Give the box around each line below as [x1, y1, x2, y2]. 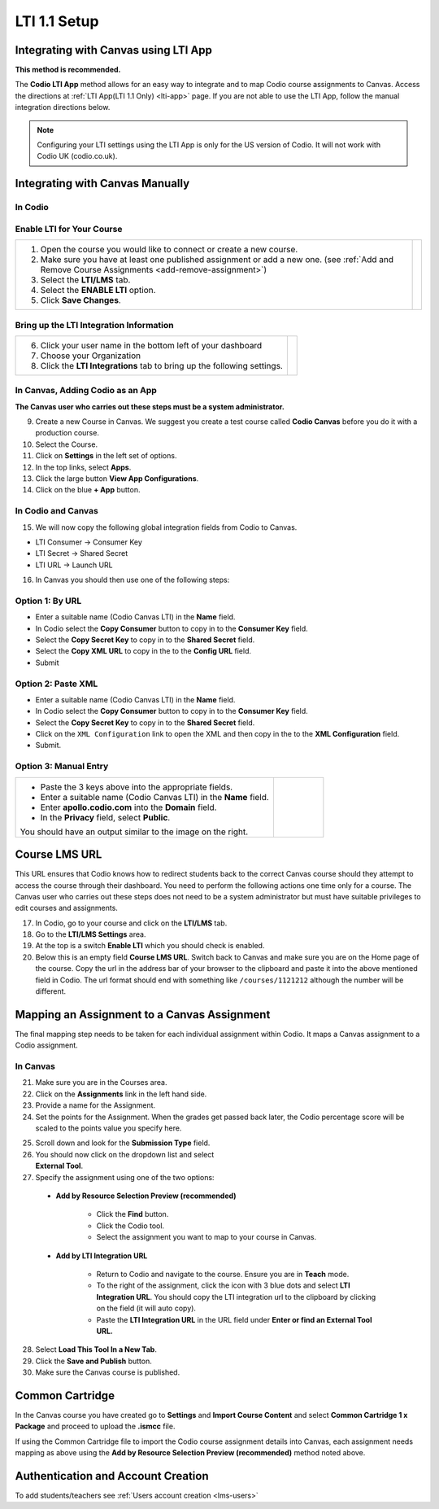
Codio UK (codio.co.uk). [37, 151, 118, 161]
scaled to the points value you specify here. [35, 1123, 182, 1133]
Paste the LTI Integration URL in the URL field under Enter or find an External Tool [96, 1314, 372, 1324]
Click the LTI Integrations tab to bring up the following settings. [40, 360, 284, 371]
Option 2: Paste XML [15, 678, 98, 689]
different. [35, 986, 67, 996]
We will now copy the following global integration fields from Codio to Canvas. [35, 522, 298, 532]
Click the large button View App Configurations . [35, 473, 199, 483]
